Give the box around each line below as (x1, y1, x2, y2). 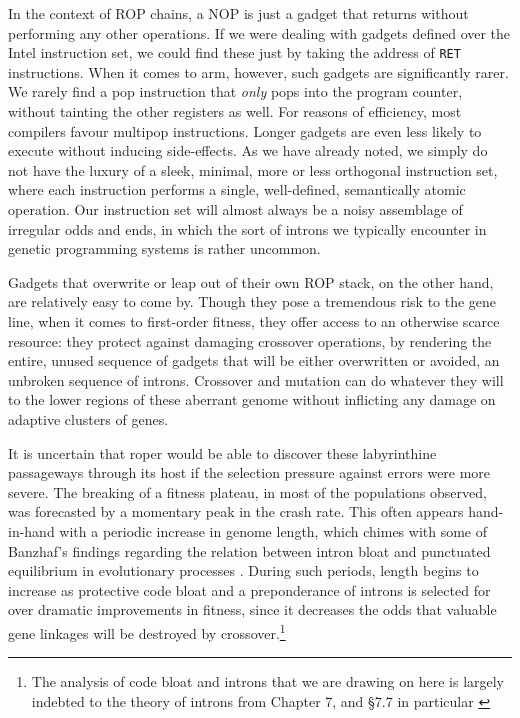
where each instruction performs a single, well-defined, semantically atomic (8, 179, 466, 200)
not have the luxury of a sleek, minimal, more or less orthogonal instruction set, (8, 159, 498, 180)
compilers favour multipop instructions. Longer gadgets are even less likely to (8, 120, 482, 141)
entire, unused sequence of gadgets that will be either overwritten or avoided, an (8, 350, 500, 371)
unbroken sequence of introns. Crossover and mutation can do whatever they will (8, 369, 504, 390)
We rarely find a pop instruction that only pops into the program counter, (8, 81, 463, 102)
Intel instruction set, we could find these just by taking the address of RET (8, 42, 461, 63)
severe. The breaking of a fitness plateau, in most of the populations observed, (8, 481, 487, 502)
